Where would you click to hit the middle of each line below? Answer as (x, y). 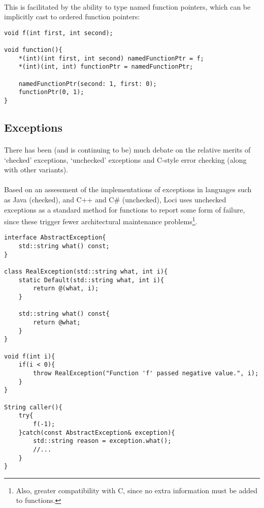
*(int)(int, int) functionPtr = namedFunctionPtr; (106, 67)
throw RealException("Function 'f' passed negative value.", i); (146, 373)
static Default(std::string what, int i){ (91, 280)
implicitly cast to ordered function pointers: (72, 17)
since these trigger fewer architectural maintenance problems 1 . (101, 220)
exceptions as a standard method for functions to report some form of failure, (125, 209)
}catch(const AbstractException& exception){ (97, 432)
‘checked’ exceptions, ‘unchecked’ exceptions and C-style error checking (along (125, 159)
